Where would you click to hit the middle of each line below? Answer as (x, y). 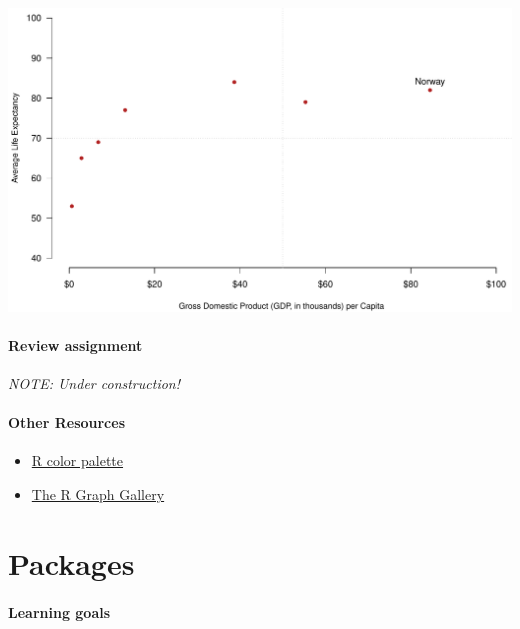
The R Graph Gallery (98, 494)
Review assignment (75, 344)
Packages (71, 562)
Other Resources (67, 422)
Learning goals (59, 611)
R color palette (77, 460)
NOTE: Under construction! (94, 383)
